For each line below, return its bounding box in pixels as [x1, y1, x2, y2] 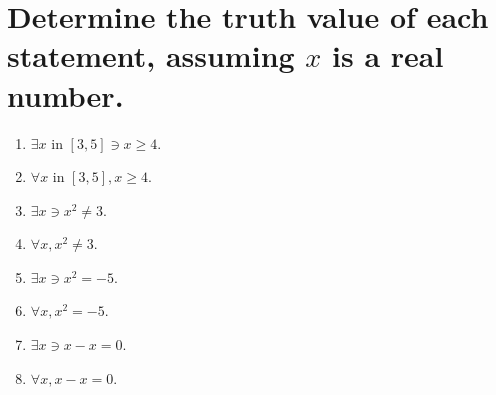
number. [7, 74, 124, 115]
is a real [332, 35, 444, 76]
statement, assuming [7, 35, 295, 76]
